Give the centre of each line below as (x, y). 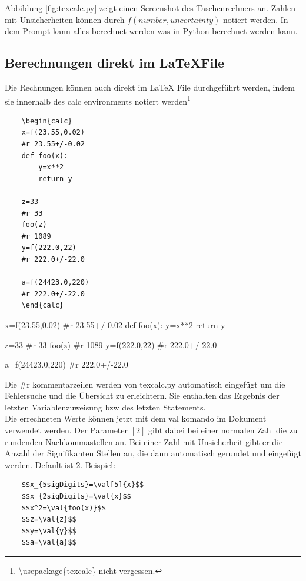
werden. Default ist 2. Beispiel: (60, 464)
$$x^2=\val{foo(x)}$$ (64, 508)
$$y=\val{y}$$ (49, 531)
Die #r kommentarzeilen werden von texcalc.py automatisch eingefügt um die (145, 384)
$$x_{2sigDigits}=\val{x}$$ (76, 497)
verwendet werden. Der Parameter (66, 430)
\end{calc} (43, 305)
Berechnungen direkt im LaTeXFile (115, 63)
